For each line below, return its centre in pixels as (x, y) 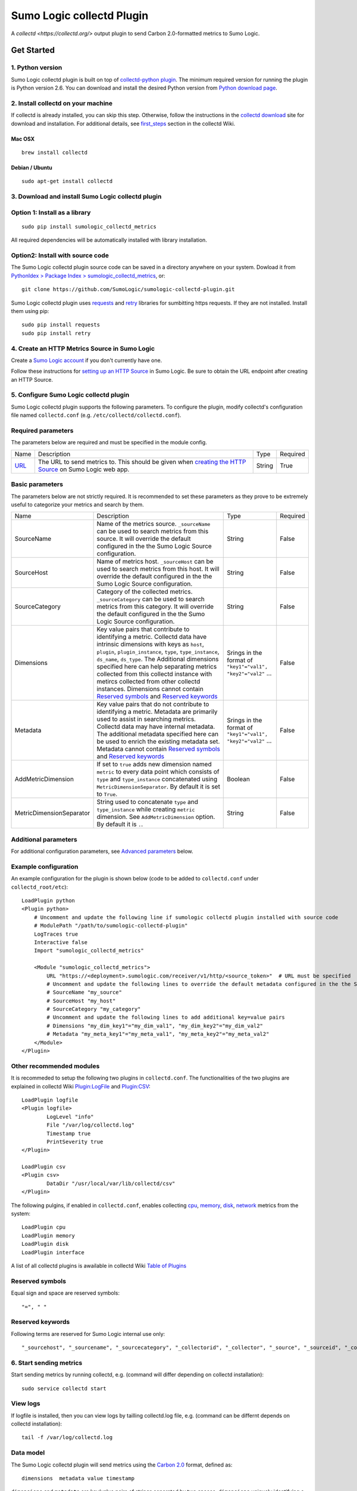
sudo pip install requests (61, 325)
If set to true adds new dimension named (154, 765)
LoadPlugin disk (45, 1244)
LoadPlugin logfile (50, 1100)
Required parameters (42, 431)
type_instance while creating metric (146, 809)
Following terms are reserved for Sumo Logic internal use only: (88, 1334)
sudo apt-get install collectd (67, 181)
